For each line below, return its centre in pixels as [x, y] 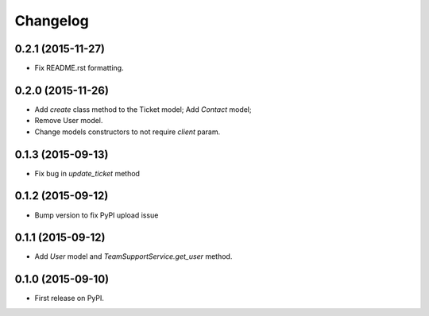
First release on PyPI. [70, 299]
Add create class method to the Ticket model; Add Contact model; [143, 109]
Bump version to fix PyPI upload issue [97, 215]
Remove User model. [69, 121]
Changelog [52, 21]
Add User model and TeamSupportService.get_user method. [133, 256]
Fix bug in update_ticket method [87, 173]
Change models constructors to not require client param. [128, 132]
